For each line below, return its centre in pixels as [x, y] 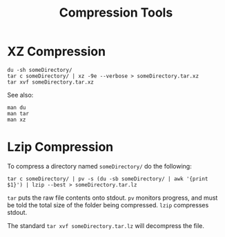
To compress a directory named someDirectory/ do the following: [99, 166]
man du [17, 107]
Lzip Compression [60, 147]
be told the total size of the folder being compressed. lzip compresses [108, 205]
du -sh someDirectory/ [40, 70]
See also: [20, 95]
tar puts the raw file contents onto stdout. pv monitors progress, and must [112, 198]
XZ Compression [56, 51]
